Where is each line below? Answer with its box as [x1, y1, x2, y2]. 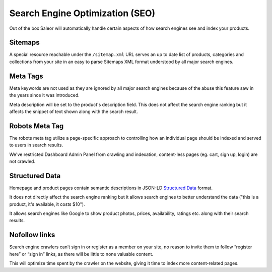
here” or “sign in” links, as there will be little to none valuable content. [9, 251, 154, 257]
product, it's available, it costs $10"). [9, 201, 85, 207]
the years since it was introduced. [9, 92, 80, 98]
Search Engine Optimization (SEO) [9, 8, 156, 19]
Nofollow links [9, 231, 55, 239]
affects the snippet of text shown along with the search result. [9, 108, 138, 115]
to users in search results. [9, 142, 63, 148]
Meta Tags [9, 72, 43, 80]
